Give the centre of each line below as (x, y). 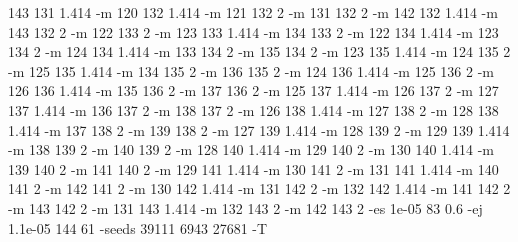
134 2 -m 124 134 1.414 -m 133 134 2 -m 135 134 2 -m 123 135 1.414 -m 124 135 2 (259, 51)
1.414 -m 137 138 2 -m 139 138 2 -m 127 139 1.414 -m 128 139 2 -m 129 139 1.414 (259, 129)
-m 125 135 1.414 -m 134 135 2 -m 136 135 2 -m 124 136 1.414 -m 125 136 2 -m (251, 70)
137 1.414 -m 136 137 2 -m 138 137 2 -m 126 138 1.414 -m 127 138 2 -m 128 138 (253, 109)
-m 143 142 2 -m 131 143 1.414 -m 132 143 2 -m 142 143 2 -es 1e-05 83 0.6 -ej (245, 207)
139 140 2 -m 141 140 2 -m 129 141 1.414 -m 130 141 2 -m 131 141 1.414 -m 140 (253, 168)
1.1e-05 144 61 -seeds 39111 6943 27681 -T (138, 227)
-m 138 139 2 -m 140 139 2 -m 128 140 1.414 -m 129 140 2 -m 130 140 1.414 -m (251, 149)
